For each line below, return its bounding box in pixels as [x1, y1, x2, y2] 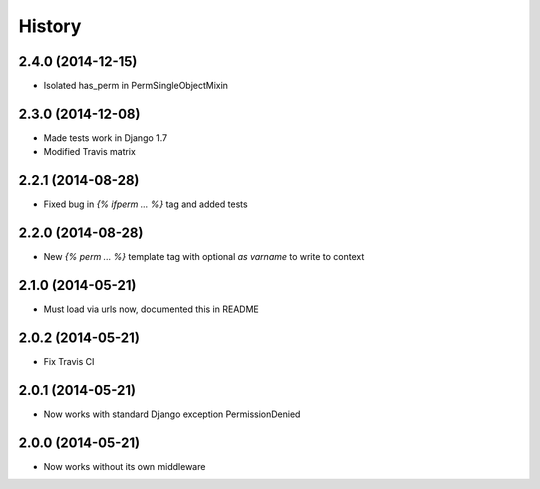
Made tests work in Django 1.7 [43, 131, 168, 144]
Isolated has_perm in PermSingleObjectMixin [43, 80, 229, 92]
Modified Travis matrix [43, 146, 137, 158]
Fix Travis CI [43, 355, 95, 367]
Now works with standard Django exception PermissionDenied [43, 408, 301, 420]
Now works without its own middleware [43, 460, 206, 472]
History [18, 15, 82, 37]
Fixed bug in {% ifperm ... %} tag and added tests [43, 198, 249, 210]
